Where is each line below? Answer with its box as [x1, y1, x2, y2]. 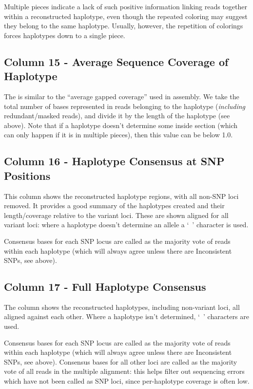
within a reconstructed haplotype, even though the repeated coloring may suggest [4, 11, 248, 21]
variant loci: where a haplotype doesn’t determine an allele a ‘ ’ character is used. [4, 219, 249, 230]
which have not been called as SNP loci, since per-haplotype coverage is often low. [4, 376, 250, 386]
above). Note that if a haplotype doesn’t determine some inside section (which [4, 120, 238, 130]
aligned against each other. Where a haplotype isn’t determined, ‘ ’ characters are [4, 311, 249, 322]
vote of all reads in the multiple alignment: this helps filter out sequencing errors [4, 366, 245, 376]
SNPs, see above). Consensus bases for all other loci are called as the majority [4, 356, 237, 367]
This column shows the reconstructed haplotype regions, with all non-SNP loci [4, 191, 239, 201]
